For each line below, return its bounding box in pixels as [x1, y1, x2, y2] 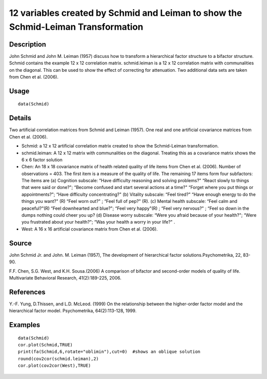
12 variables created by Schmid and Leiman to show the [9, 7, 242, 18]
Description [9, 40, 46, 48]
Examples [9, 321, 41, 329]
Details [9, 114, 32, 122]
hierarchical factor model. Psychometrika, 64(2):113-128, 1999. [9, 308, 137, 314]
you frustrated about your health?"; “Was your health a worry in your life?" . [21, 219, 176, 225]
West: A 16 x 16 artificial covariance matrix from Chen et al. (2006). [21, 226, 158, 232]
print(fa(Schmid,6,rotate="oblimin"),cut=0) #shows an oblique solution [18, 349, 201, 355]
